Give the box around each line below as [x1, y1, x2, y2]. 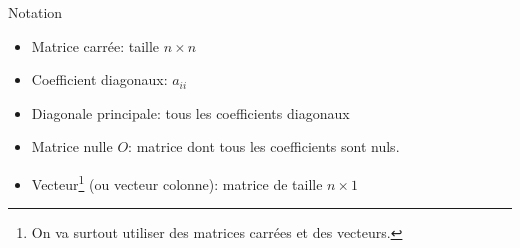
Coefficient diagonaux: [31, 69, 168, 90]
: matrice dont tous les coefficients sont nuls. [128, 136, 400, 157]
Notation [8, 2, 63, 22]
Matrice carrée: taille [31, 35, 160, 56]
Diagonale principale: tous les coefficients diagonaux [31, 102, 350, 123]
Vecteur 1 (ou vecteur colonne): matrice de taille [31, 170, 323, 194]
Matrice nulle [31, 136, 113, 157]
